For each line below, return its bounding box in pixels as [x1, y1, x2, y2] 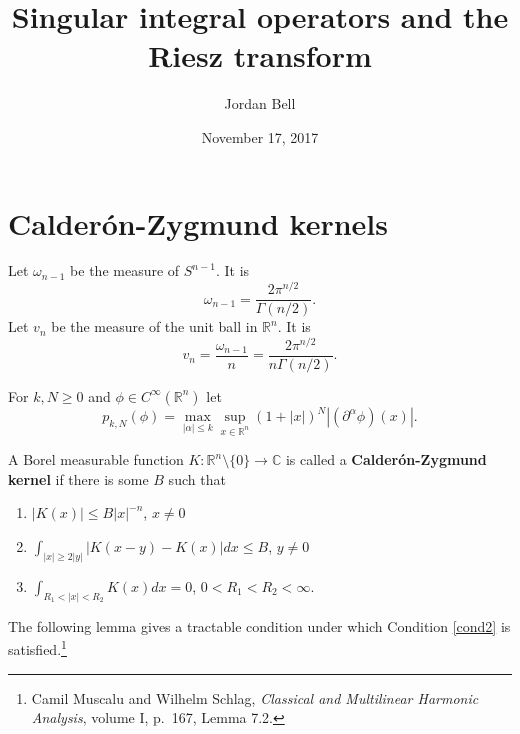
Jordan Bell [224, 93, 296, 114]
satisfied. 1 [8, 636, 67, 659]
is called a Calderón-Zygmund [285, 449, 487, 470]
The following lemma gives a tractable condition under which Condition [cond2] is [8, 615, 511, 636]
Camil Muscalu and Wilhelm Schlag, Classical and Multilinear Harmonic [31, 687, 479, 708]
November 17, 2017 [201, 126, 319, 147]
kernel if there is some [8, 468, 149, 489]
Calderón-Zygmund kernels [8, 202, 389, 243]
